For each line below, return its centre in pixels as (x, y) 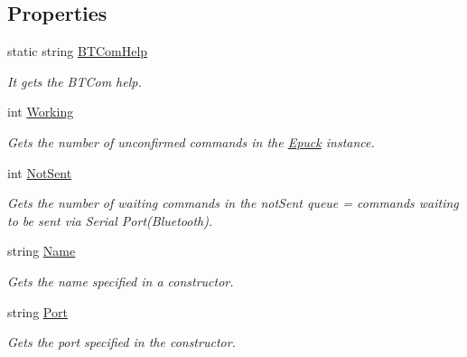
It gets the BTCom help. (75, 81)
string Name (42, 251)
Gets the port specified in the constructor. (121, 342)
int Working (41, 112)
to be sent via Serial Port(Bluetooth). (110, 220)
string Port (37, 311)
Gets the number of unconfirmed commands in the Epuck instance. (191, 141)
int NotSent (40, 172)
